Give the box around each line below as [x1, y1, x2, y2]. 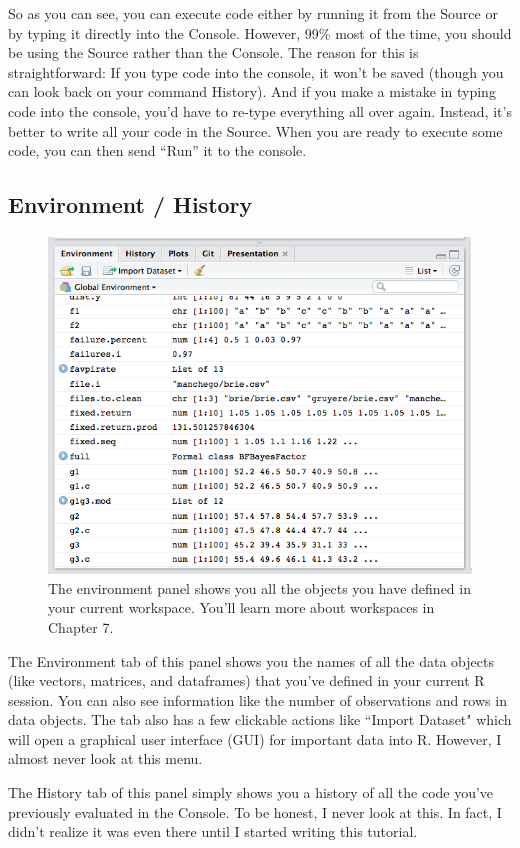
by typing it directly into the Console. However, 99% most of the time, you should [8, 22, 512, 43]
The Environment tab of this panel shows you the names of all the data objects [8, 650, 494, 671]
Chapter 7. [48, 616, 114, 637]
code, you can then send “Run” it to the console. [8, 140, 307, 161]
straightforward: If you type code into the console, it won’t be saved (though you [8, 61, 504, 82]
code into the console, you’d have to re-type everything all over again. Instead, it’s [8, 100, 512, 121]
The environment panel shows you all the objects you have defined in [48, 577, 471, 598]
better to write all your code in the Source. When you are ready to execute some [8, 120, 503, 141]
